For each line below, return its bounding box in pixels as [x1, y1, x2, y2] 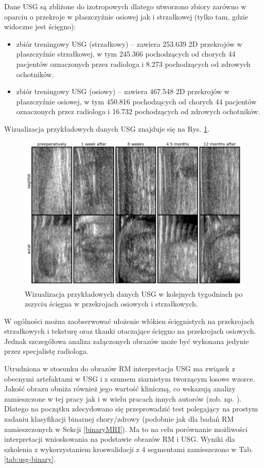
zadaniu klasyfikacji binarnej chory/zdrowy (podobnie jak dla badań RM [4, 413, 234, 424]
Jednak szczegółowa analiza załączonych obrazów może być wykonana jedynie [4, 335, 249, 346]
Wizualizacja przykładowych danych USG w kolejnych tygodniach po [25, 288, 243, 299]
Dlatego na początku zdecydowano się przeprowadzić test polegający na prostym [4, 403, 258, 414]
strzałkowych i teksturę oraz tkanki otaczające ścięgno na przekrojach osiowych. [4, 326, 256, 336]
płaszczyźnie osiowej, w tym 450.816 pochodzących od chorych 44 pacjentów [16, 96, 257, 106]
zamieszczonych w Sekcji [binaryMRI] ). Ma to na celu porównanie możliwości [4, 423, 248, 434]
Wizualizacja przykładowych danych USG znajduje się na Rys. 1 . [4, 123, 209, 134]
